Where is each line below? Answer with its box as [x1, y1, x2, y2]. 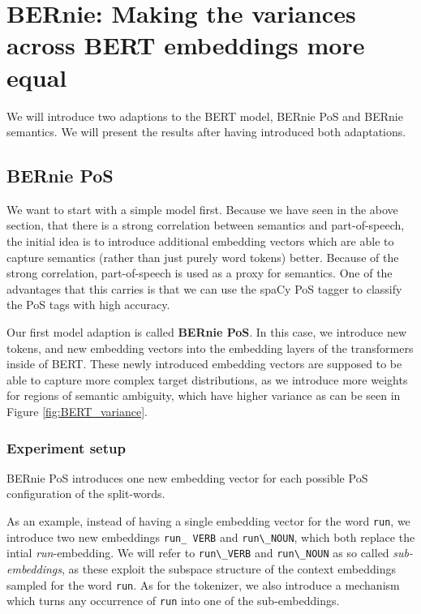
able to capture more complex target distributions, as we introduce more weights [6, 371, 408, 388]
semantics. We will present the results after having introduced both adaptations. [6, 123, 406, 140]
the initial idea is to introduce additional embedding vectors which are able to [6, 233, 394, 250]
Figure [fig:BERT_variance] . [6, 403, 148, 420]
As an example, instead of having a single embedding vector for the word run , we [6, 513, 410, 530]
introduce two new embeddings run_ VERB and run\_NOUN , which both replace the [6, 528, 415, 545]
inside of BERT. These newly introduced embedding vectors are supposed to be [6, 355, 402, 372]
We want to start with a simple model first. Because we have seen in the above [6, 200, 398, 217]
